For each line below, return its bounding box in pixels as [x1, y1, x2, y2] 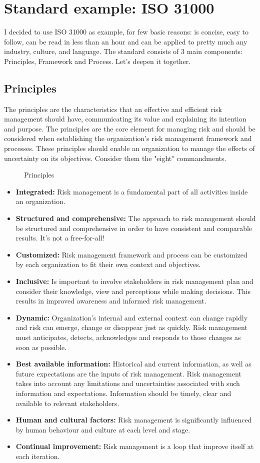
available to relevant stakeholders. [15, 397, 119, 408]
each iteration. [15, 450, 60, 461]
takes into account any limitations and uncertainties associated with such [15, 378, 240, 388]
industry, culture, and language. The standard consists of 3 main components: [4, 46, 243, 56]
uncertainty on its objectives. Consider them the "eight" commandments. [4, 152, 226, 163]
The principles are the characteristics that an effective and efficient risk [4, 103, 222, 114]
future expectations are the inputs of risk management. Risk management [15, 368, 241, 378]
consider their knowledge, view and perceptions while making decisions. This [15, 285, 250, 296]
